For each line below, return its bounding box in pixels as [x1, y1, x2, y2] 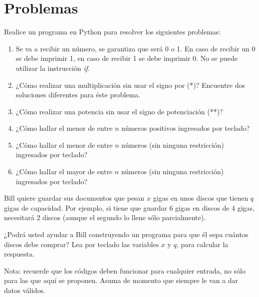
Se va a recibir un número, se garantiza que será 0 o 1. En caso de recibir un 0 [15, 43, 256, 53]
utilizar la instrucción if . [15, 62, 90, 73]
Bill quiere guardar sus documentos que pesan [4, 193, 145, 203]
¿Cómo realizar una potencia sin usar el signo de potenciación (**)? [15, 106, 223, 116]
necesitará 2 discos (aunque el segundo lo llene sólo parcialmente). [4, 212, 206, 223]
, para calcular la [176, 239, 229, 249]
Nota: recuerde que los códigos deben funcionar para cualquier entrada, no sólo [4, 265, 246, 276]
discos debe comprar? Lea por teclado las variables [4, 239, 159, 249]
